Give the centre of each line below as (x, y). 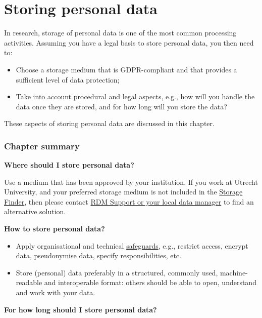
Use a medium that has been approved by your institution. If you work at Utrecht (131, 182)
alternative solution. (35, 211)
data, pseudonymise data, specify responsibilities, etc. (98, 255)
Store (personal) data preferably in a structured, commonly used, (117, 272)
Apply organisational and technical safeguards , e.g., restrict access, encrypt (132, 245)
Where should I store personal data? (69, 165)
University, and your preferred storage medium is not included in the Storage (123, 192)
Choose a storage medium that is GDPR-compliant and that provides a (126, 69)
